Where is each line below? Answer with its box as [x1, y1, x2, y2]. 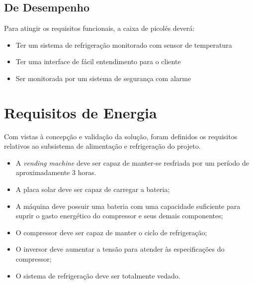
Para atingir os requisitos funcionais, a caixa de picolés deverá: [4, 23, 195, 33]
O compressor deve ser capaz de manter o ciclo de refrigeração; [15, 227, 207, 237]
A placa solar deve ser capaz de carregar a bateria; [15, 184, 170, 194]
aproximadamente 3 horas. [15, 167, 96, 178]
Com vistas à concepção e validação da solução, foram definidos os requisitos [4, 131, 238, 141]
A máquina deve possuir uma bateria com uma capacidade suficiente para [15, 200, 241, 211]
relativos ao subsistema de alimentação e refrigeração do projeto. [4, 141, 201, 151]
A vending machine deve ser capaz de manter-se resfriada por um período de [15, 157, 249, 168]
